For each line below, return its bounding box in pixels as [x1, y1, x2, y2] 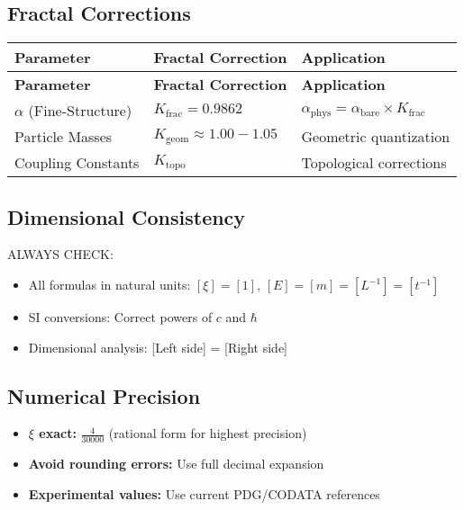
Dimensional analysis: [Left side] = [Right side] [28, 337, 287, 356]
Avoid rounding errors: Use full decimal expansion [28, 454, 324, 473]
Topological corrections [301, 152, 447, 174]
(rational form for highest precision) [108, 424, 307, 443]
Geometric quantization [301, 126, 450, 148]
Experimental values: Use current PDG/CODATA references [28, 484, 380, 503]
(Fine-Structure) [28, 100, 132, 121]
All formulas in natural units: [28, 275, 191, 293]
